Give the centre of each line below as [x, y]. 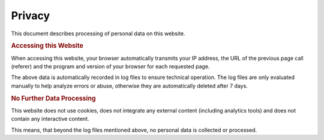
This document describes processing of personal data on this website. [98, 34]
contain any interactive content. [50, 119]
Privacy [31, 16]
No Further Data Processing [53, 98]
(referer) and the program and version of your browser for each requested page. [110, 66]
